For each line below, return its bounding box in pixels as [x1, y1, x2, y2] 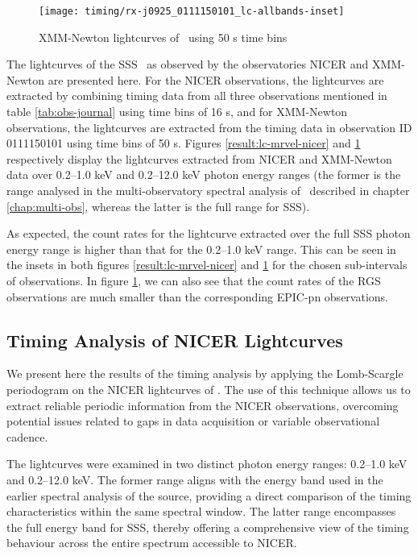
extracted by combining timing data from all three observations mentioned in [6, 87, 387, 104]
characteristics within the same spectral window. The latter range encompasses [6, 503, 396, 520]
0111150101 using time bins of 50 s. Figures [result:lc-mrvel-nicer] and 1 [6, 135, 361, 151]
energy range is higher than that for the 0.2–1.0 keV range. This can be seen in [6, 240, 396, 257]
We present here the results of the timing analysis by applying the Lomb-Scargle [6, 365, 404, 382]
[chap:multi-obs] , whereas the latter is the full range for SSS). [6, 197, 310, 214]
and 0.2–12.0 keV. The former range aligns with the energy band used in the [6, 471, 383, 488]
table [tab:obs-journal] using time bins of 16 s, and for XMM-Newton [6, 103, 348, 120]
